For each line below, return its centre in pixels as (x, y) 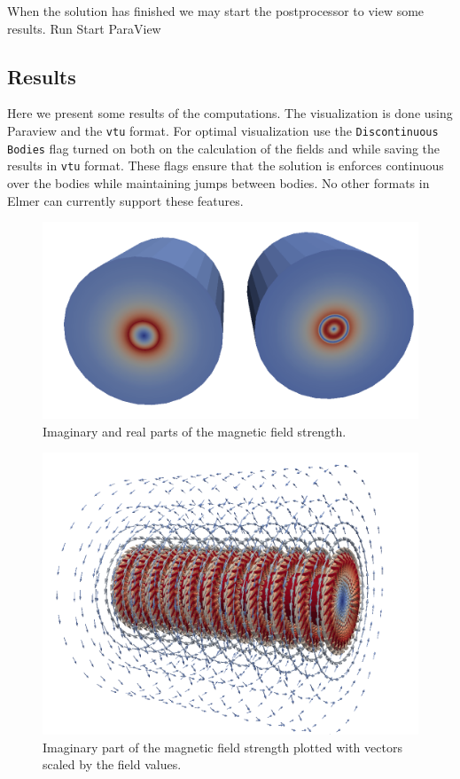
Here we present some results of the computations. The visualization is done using (230, 113)
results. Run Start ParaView (84, 28)
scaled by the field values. (112, 764)
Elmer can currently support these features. (125, 200)
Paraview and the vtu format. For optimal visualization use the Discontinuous (223, 130)
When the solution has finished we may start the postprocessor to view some (216, 11)
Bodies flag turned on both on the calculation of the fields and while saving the (224, 148)
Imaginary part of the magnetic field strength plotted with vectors (222, 747)
